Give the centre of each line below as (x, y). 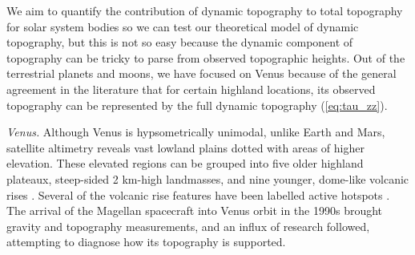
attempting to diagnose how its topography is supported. (146, 242)
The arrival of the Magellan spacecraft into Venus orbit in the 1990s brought (195, 210)
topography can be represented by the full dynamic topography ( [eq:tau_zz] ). (197, 105)
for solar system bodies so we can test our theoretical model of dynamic (183, 26)
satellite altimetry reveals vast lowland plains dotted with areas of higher (185, 147)
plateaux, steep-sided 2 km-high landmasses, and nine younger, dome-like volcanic (208, 178)
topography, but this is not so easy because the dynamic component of (180, 42)
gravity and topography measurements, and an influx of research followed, (188, 226)
